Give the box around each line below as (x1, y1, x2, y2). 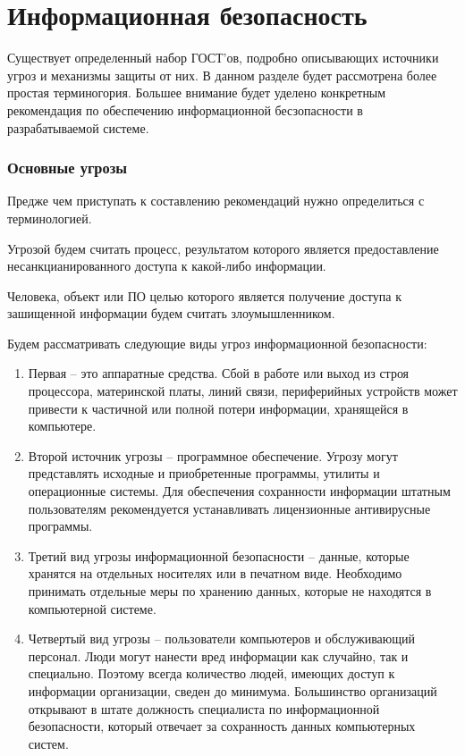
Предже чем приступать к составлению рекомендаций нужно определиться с (7, 191, 425, 210)
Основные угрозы (7, 156, 127, 179)
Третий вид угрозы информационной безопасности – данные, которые (28, 546, 410, 565)
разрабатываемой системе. (7, 118, 149, 137)
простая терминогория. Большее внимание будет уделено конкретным (7, 83, 386, 102)
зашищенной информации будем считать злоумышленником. (7, 304, 335, 323)
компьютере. (28, 416, 97, 435)
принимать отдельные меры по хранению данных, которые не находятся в (28, 582, 432, 600)
